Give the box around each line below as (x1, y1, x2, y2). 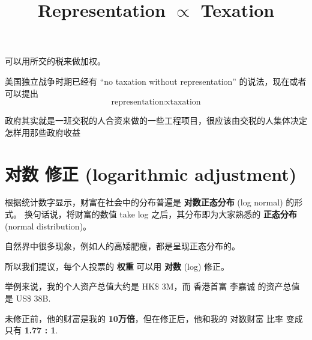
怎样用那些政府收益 (5, 126, 80, 138)
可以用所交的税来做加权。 (5, 55, 106, 67)
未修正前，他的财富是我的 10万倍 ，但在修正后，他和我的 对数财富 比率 (5, 312, 284, 324)
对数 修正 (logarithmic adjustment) (5, 161, 297, 186)
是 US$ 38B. (5, 292, 51, 305)
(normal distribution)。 (5, 219, 92, 232)
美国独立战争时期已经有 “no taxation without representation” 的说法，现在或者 (5, 74, 307, 87)
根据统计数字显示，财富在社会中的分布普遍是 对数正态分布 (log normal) (5, 196, 283, 208)
